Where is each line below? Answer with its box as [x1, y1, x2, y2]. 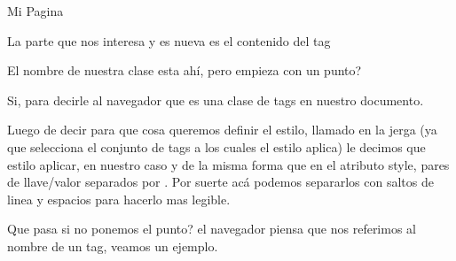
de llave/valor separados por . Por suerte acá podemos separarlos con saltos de [7, 173, 434, 191]
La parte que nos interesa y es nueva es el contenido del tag [7, 31, 331, 50]
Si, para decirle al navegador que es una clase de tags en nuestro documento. [7, 90, 424, 109]
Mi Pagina [7, 2, 64, 19]
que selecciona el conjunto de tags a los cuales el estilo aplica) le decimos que [7, 137, 426, 156]
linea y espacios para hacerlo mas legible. [7, 189, 231, 208]
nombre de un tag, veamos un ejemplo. [7, 236, 218, 255]
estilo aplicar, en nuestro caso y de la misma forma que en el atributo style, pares [7, 155, 450, 173]
